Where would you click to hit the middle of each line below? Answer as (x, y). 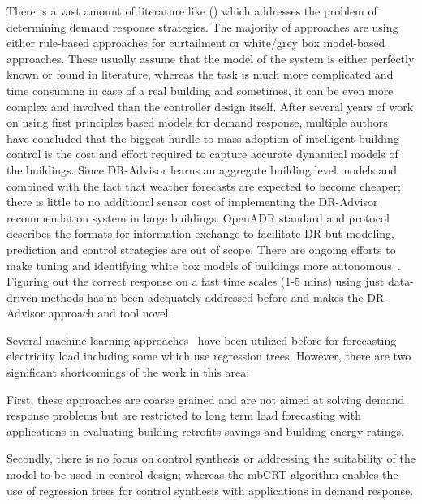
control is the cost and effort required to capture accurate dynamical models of (202, 154)
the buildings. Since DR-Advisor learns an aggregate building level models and (202, 169)
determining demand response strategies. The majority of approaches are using (202, 26)
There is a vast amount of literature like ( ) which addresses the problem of (192, 11)
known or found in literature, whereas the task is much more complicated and (200, 74)
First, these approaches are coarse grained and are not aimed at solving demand (206, 399)
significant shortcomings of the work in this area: (128, 372)
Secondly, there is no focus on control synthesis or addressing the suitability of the (211, 458)
